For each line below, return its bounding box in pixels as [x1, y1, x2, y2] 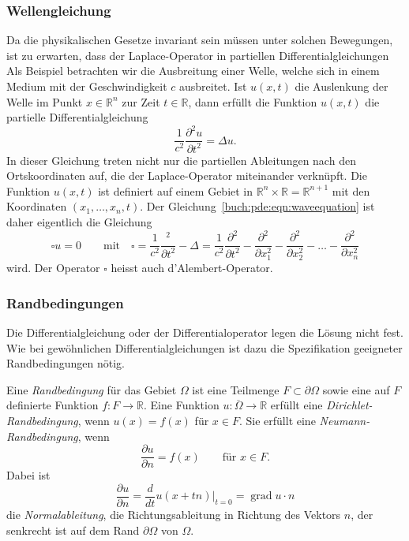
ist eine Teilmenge [192, 381, 280, 397]
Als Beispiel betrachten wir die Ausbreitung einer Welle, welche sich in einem [6, 62, 380, 79]
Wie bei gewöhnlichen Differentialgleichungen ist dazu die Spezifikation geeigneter [6, 339, 403, 356]
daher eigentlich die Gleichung [6, 214, 152, 230]
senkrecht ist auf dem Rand [6, 521, 140, 538]
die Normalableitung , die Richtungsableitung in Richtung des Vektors [6, 506, 341, 522]
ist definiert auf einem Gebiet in [98, 182, 253, 199]
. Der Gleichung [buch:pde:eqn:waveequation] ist [140, 198, 375, 215]
